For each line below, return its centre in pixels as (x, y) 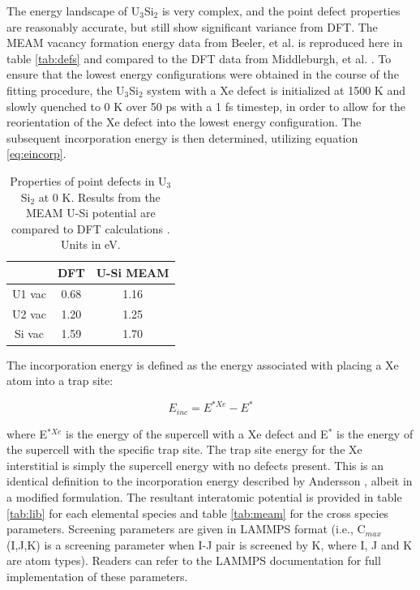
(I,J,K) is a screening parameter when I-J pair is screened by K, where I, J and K (210, 544)
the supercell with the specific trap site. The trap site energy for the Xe (184, 449)
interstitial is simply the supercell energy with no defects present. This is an (195, 465)
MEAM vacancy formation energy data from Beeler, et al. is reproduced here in (205, 43)
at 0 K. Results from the (99, 197)
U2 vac (29, 313)
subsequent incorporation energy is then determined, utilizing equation (182, 137)
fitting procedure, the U (66, 90)
